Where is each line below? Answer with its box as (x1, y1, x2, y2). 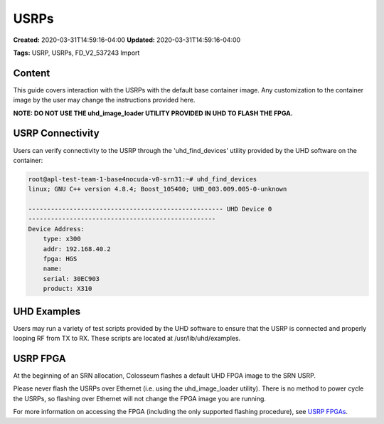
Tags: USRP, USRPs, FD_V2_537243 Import (13, 48, 140, 57)
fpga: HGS (43, 255, 78, 263)
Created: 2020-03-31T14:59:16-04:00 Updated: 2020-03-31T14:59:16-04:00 (13, 36, 241, 44)
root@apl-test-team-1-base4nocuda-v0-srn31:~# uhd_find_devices (28, 175, 257, 183)
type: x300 (43, 235, 81, 243)
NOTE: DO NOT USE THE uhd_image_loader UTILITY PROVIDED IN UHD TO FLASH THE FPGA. (13, 109, 293, 117)
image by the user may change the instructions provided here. (13, 96, 196, 105)
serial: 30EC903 (43, 275, 100, 282)
